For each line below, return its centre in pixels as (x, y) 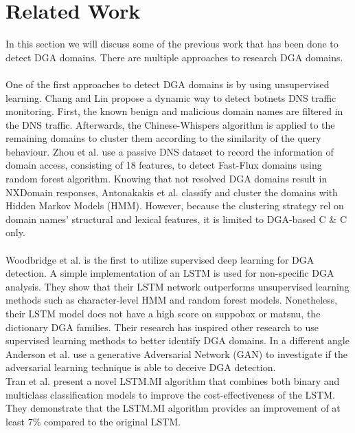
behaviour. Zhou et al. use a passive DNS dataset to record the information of (170, 151)
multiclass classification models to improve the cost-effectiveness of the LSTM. (170, 394)
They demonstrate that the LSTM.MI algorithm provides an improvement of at (173, 408)
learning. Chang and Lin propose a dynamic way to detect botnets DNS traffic (171, 97)
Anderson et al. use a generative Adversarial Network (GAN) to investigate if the (176, 353)
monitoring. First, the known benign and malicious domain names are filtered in (174, 111)
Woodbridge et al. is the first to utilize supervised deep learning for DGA (160, 259)
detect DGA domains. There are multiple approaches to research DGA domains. (174, 57)
